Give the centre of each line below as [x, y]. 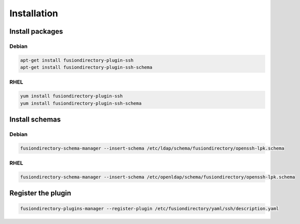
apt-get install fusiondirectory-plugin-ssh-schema [86, 67]
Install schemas [35, 120]
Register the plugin [40, 193]
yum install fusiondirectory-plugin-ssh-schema [81, 103]
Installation [34, 13]
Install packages [36, 31]
